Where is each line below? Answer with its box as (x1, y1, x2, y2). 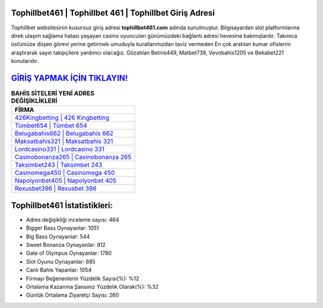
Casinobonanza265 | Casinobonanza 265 (14, 153, 132, 161)
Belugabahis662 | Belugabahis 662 (14, 129, 114, 138)
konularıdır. (11, 58, 39, 65)
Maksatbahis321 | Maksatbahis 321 (14, 137, 114, 146)
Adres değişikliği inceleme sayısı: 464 (26, 216, 120, 223)
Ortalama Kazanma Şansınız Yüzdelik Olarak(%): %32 (26, 283, 159, 290)
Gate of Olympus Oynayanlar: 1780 (26, 249, 112, 257)
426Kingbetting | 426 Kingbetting (14, 114, 110, 122)
